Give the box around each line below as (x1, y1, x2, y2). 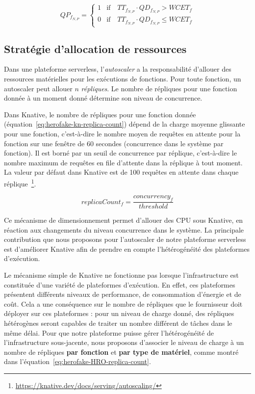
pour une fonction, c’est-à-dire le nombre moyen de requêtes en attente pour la (4, 129, 241, 139)
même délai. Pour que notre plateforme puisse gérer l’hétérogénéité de (4, 327, 214, 338)
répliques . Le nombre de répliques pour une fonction (81, 83, 237, 93)
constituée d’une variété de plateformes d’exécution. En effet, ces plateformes (4, 279, 235, 289)
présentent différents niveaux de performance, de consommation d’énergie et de (4, 289, 241, 299)
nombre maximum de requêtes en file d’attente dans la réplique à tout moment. (4, 157, 243, 167)
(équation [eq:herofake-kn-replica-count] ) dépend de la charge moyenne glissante (4, 119, 245, 129)
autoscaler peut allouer (4, 83, 73, 93)
